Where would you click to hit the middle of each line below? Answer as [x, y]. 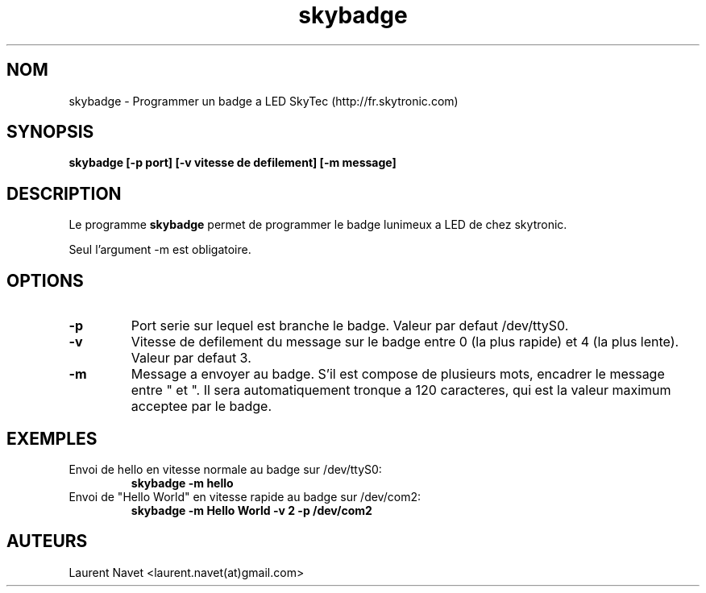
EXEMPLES [52, 438]
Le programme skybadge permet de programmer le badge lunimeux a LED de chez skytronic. [318, 225]
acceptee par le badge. [201, 406]
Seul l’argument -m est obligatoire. [160, 250]
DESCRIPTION [64, 193]
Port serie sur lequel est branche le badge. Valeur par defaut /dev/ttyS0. [350, 326]
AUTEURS [47, 541]
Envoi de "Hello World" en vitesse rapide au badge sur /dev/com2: [245, 496]
